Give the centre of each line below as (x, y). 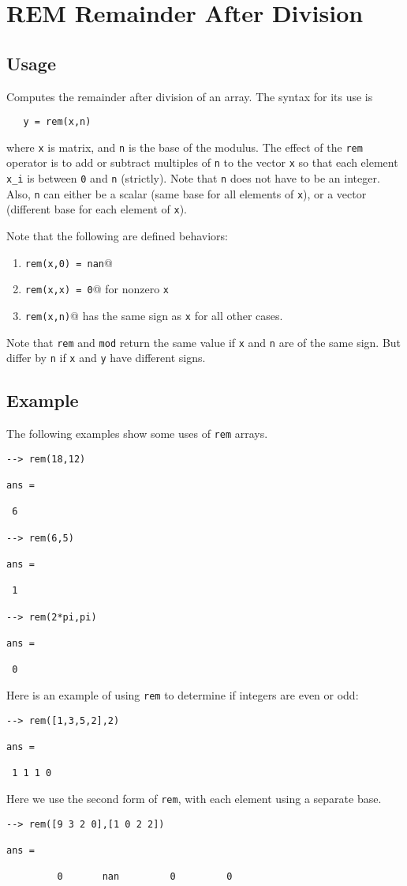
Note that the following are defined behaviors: (117, 236)
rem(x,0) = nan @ (69, 262)
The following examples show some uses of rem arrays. (137, 434)
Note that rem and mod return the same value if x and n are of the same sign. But (204, 342)
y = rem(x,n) (57, 122)
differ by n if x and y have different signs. (106, 358)
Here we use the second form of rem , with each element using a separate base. (194, 798)
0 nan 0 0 (145, 877)
